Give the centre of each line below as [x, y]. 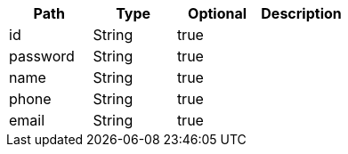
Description [301, 13]
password [42, 56]
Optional [218, 13]
